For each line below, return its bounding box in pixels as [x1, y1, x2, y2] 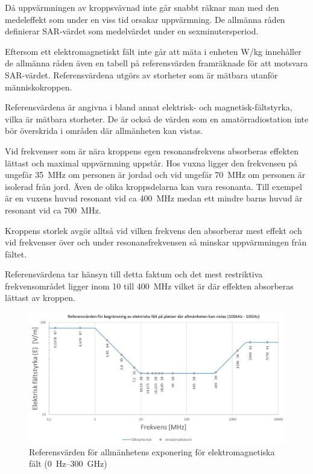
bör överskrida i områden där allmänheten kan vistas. [5, 124, 203, 137]
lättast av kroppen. [5, 291, 75, 304]
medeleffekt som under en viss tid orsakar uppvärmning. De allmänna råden [5, 13, 285, 25]
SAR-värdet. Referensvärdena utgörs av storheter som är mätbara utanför [5, 68, 278, 81]
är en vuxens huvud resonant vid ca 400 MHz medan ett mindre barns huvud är [5, 192, 303, 204]
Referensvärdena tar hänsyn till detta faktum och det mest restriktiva [5, 268, 263, 280]
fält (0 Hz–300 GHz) [29, 457, 107, 470]
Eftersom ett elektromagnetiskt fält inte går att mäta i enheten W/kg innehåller [5, 45, 302, 57]
